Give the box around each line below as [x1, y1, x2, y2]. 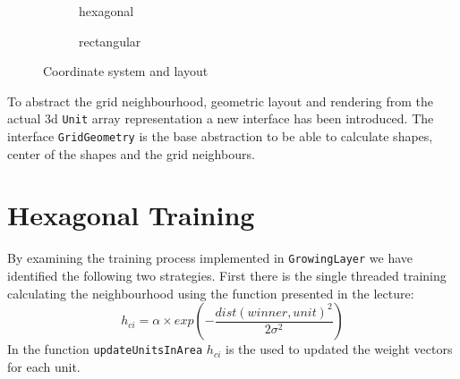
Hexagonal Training [7, 197, 255, 233]
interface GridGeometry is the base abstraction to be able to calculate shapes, [7, 127, 433, 146]
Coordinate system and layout [43, 62, 209, 80]
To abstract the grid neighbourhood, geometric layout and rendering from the [7, 91, 434, 110]
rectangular [79, 31, 141, 50]
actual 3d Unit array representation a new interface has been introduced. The [7, 109, 434, 128]
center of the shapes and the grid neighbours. [7, 144, 255, 163]
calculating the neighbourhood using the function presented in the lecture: [7, 283, 414, 302]
